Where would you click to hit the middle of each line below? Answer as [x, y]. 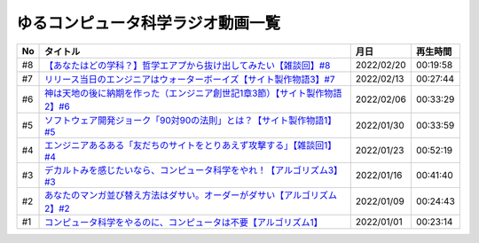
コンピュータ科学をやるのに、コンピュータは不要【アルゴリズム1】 [184, 222]
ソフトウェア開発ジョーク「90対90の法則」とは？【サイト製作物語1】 [191, 120]
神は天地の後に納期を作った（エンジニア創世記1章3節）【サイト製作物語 [193, 93]
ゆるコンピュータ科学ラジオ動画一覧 [149, 23]
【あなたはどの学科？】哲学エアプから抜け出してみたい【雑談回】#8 [188, 65]
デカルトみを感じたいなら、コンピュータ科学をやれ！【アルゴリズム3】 [194, 170]
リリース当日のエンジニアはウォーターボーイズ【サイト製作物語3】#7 [190, 79]
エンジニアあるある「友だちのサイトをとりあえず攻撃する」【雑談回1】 [191, 145]
